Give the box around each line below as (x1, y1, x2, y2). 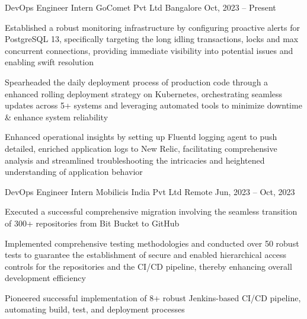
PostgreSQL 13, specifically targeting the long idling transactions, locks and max (5, 33, 299, 45)
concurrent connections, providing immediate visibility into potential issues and (5, 44, 293, 56)
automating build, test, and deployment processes (5, 303, 185, 315)
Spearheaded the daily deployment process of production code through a (5, 75, 268, 88)
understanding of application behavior (5, 165, 143, 178)
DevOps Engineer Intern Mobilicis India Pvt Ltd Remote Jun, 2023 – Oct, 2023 (5, 185, 295, 197)
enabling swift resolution (5, 56, 94, 68)
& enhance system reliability (5, 110, 108, 123)
